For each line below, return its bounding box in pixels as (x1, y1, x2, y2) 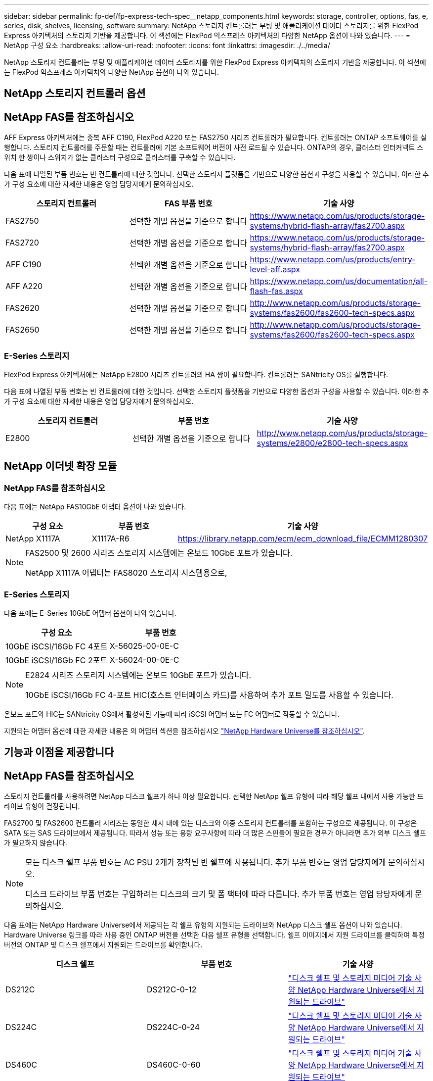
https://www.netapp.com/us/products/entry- (250, 254, 416, 265)
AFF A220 (5, 281, 43, 292)
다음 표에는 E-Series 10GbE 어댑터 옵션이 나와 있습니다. (4, 608, 176, 617)
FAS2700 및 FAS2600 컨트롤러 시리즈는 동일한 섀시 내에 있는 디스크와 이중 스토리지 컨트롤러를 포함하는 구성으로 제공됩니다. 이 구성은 (4, 819, 417, 828)
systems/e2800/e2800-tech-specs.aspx (257, 438, 408, 448)
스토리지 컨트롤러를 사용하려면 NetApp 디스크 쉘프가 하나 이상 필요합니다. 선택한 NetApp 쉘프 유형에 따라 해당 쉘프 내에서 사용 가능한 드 (4, 792, 424, 801)
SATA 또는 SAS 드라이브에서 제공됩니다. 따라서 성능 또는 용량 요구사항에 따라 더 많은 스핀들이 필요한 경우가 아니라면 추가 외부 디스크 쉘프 (4, 829, 426, 837)
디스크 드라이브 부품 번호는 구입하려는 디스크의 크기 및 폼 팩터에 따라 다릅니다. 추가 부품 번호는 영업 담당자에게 (25, 889, 413, 899)
